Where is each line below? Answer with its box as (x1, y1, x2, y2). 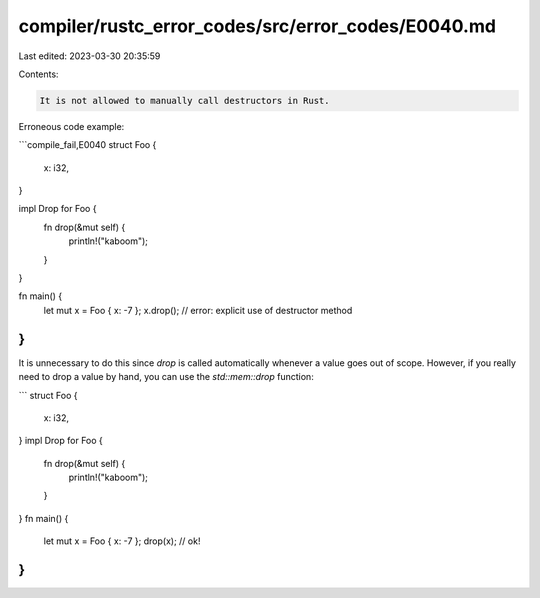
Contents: (18, 68, 59, 80)
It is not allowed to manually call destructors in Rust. (39, 95, 330, 106)
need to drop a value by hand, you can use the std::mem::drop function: (18, 371, 314, 383)
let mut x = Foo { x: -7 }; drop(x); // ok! (43, 535, 201, 547)
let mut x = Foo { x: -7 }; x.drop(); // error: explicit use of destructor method (43, 304, 353, 316)
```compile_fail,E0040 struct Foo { (18, 139, 157, 151)
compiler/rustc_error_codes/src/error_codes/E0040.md (18, 15, 497, 37)
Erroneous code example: (18, 120, 125, 132)
